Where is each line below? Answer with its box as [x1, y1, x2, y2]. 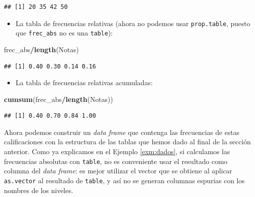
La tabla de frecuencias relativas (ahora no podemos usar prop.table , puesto [15, 18, 251, 28]
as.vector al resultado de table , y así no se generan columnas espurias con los [4, 175, 245, 185]
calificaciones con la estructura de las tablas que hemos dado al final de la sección [4, 136, 251, 147]
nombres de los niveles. [4, 185, 73, 195]
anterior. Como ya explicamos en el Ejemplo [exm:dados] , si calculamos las [4, 146, 230, 157]
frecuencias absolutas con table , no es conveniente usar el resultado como [4, 156, 228, 166]
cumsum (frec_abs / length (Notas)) [4, 94, 113, 104]
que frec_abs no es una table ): [15, 28, 113, 38]
